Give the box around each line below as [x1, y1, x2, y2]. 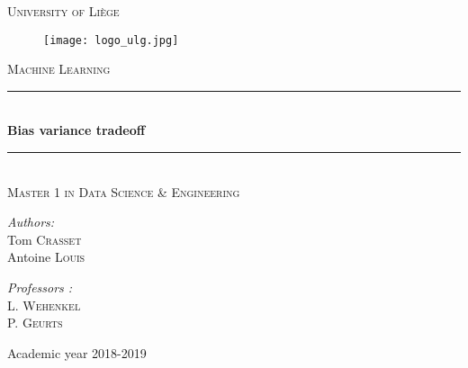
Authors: [7, 212, 55, 231]
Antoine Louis [7, 247, 85, 266]
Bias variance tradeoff [7, 121, 146, 139]
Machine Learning [7, 59, 111, 78]
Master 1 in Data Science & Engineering [7, 182, 240, 201]
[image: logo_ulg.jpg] [43, 33, 179, 47]
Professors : [7, 278, 73, 296]
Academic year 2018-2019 [7, 343, 147, 362]
